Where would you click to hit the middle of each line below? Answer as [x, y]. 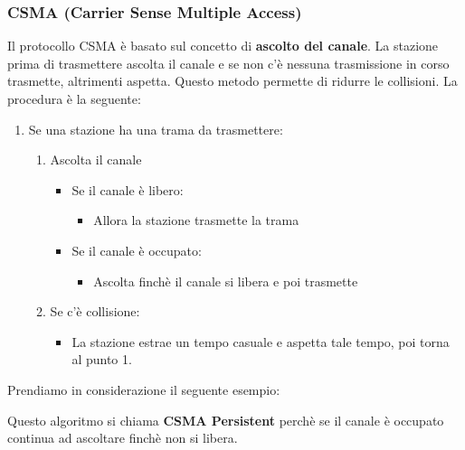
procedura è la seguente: [74, 98]
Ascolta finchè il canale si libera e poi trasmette [226, 281]
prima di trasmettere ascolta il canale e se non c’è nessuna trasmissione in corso [228, 63]
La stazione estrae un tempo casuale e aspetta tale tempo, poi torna [261, 341]
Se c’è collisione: [95, 311]
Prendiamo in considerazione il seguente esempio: [144, 389]
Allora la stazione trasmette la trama [196, 220]
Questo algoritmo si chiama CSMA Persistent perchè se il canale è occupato [226, 420]
